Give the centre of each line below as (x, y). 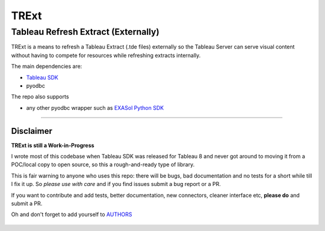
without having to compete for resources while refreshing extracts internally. (106, 55)
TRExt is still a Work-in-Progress (53, 145)
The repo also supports (40, 97)
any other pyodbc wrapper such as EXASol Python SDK (95, 107)
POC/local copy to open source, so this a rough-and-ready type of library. (103, 164)
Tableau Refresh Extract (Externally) (85, 32)
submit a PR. (27, 203)
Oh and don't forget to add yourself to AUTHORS (72, 214)
